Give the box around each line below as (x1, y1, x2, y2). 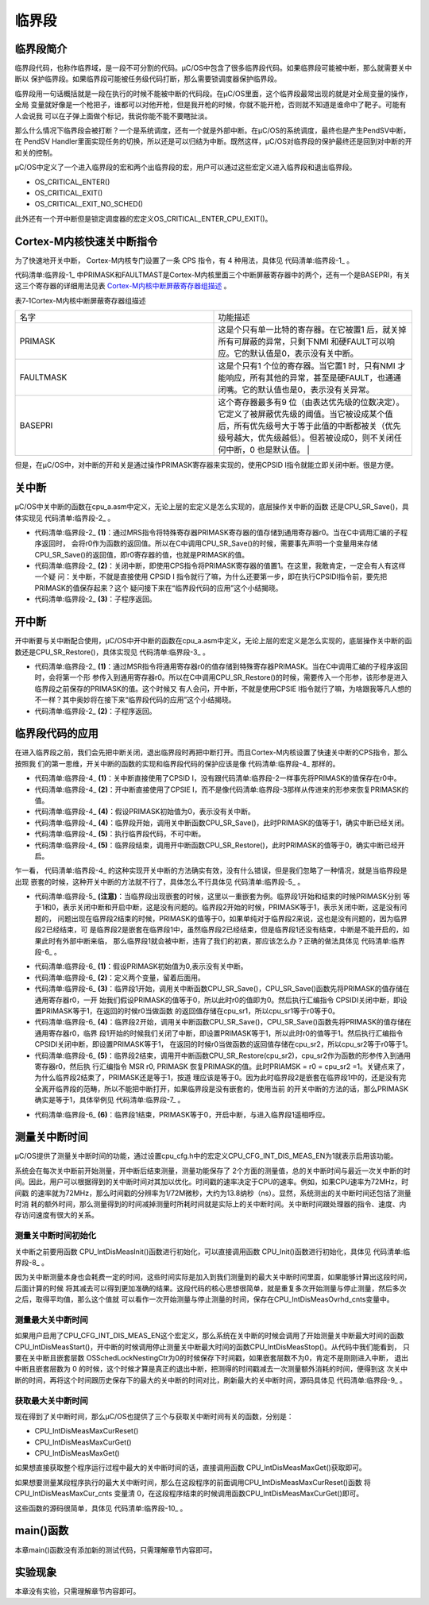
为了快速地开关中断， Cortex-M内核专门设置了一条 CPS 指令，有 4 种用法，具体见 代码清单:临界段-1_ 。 (14, 255, 354, 265)
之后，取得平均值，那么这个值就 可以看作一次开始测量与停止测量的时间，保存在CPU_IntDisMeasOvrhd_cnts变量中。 (14, 1294, 394, 1304)
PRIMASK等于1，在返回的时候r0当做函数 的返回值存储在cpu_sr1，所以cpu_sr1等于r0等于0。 (41, 1006, 340, 1016)
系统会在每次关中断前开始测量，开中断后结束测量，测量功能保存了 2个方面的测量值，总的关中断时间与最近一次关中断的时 (14, 1166, 411, 1175)
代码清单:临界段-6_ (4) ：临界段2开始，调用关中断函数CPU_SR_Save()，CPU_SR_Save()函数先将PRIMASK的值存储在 (34, 1017, 412, 1027)
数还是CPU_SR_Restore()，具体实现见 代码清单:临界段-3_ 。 (14, 647, 210, 657)
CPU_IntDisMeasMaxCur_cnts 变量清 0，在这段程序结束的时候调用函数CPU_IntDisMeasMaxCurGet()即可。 (14, 1489, 364, 1499)
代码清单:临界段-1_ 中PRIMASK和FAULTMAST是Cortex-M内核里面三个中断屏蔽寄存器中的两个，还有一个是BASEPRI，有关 (14, 270, 411, 280)
